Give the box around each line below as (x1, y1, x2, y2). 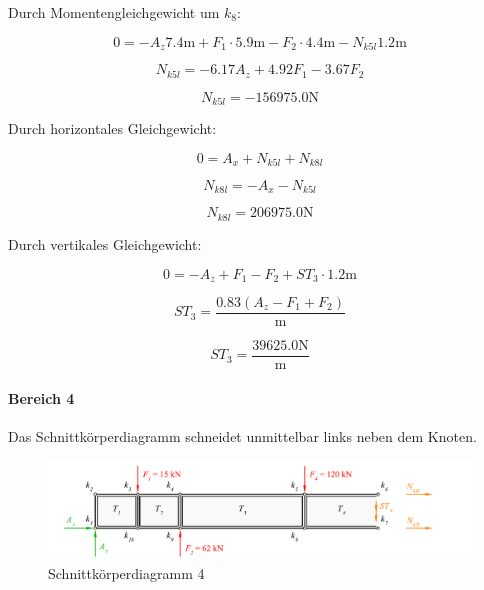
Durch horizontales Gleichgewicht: (8, 117, 217, 138)
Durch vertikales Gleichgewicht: (8, 233, 202, 254)
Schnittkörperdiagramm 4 (48, 563, 205, 584)
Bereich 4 (8, 387, 75, 408)
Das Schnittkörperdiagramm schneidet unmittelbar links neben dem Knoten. (8, 425, 477, 446)
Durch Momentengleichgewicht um (8, 2, 220, 22)
